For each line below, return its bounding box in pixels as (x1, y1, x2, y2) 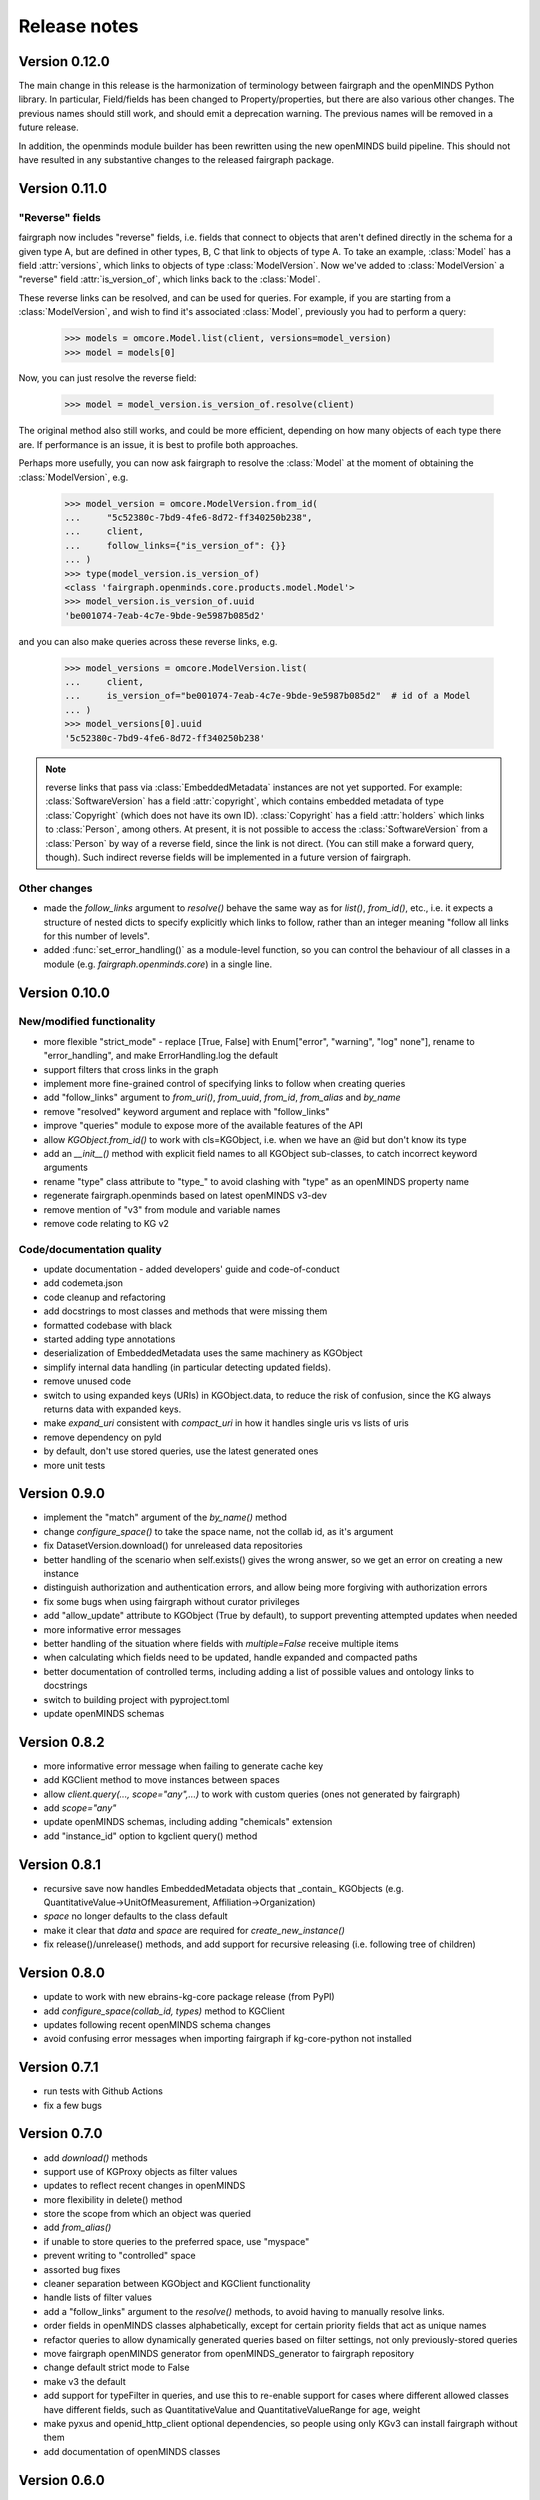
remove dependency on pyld (43, 1431, 162, 1443)
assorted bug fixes (43, 2263, 121, 2275)
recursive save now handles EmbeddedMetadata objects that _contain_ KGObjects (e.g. (43, 1882, 404, 1894)
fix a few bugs (43, 2099, 102, 2111)
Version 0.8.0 (18, 1965, 105, 1982)
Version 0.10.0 (18, 984, 110, 1001)
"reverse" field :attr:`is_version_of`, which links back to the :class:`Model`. (18, 273, 321, 285)
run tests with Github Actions (43, 2085, 164, 2097)
